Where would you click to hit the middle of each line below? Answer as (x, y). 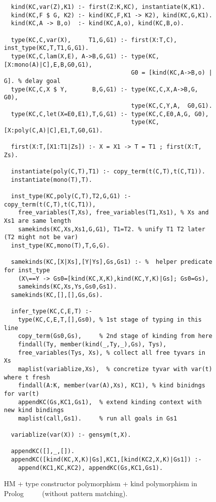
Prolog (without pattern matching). (66, 493)
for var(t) (22, 394)
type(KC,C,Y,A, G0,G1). (172, 105)
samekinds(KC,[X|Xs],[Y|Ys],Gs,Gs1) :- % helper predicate (112, 262)
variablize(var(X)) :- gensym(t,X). (71, 435)
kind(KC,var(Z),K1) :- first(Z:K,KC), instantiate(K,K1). (108, 7)
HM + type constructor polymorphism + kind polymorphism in (101, 483)
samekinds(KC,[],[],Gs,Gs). (57, 295)
